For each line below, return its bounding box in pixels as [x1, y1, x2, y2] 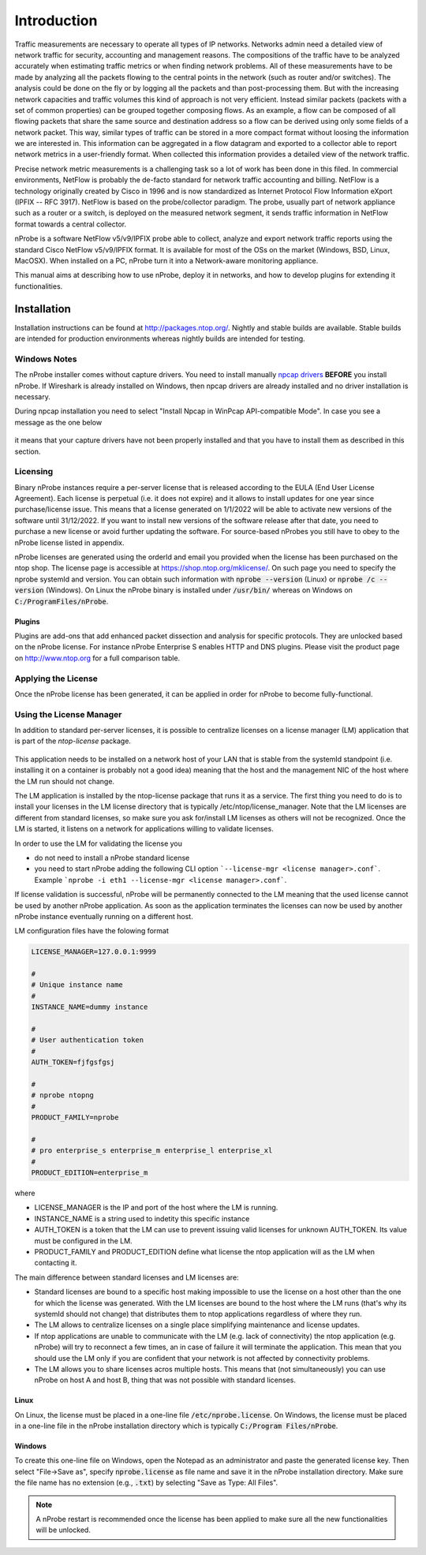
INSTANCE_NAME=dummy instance [31, 1003, 148, 1011]
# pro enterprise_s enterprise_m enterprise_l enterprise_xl [31, 1146, 273, 1155]
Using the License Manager [14, 708, 122, 720]
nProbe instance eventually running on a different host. [14, 911, 193, 921]
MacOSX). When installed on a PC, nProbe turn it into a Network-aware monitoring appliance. [14, 256, 319, 265]
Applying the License [14, 673, 99, 684]
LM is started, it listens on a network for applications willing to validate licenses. [14, 824, 274, 834]
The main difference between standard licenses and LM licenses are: [14, 1273, 240, 1282]
